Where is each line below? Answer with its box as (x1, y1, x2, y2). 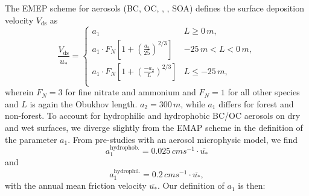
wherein (5, 86, 34, 98)
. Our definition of (157, 179, 225, 192)
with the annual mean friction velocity (5, 179, 147, 192)
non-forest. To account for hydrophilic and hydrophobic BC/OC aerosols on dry (5, 109, 301, 122)
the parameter (5, 133, 57, 145)
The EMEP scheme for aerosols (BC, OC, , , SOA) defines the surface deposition (5, 2, 304, 14)
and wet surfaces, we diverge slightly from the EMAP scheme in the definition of (5, 121, 303, 134)
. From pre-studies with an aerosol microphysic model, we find (68, 133, 298, 145)
